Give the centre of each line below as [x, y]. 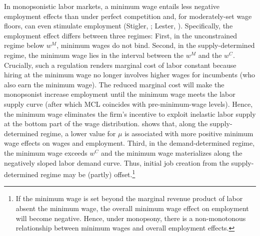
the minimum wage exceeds [46, 152]
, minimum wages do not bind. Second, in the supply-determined [156, 45]
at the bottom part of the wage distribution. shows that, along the [106, 123]
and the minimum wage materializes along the [172, 152]
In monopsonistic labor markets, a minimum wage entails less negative [112, 6]
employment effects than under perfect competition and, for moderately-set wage [128, 16]
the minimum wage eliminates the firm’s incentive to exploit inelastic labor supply [130, 114]
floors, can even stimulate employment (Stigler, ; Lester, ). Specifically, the [118, 26]
